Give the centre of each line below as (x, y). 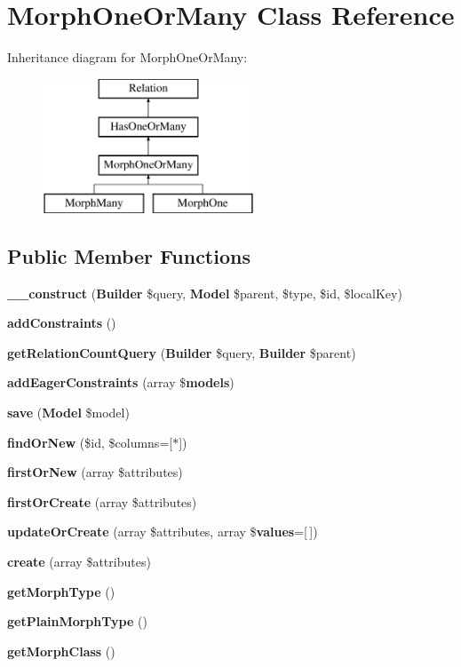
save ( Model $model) (68, 413)
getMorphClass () (61, 651)
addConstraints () (62, 323)
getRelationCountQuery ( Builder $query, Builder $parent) (182, 352)
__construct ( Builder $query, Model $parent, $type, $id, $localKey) (205, 293)
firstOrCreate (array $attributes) (102, 501)
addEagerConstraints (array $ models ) (121, 382)
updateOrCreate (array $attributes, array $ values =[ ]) (163, 532)
